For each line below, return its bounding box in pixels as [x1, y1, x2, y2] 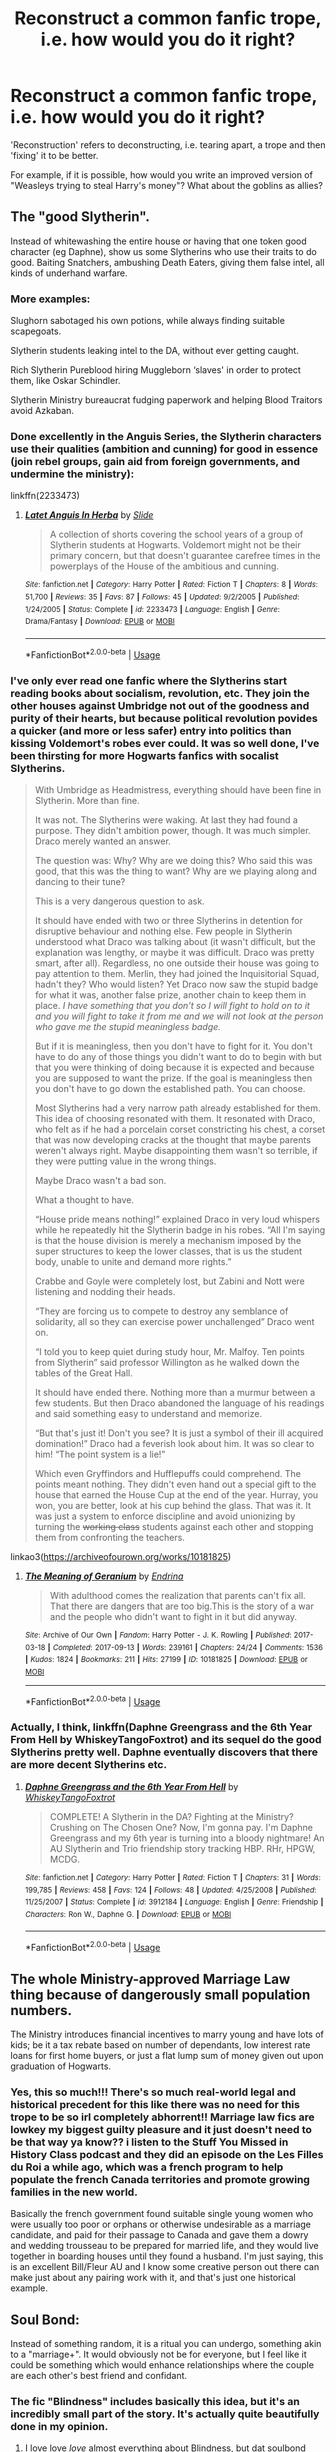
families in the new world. [10, 2185, 138, 2199]
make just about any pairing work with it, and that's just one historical [10, 2272, 297, 2284]
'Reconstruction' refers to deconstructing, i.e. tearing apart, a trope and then [10, 138, 326, 151]
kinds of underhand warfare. [10, 267, 128, 279]
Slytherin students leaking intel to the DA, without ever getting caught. [10, 345, 300, 357]
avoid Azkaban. [10, 405, 75, 417]
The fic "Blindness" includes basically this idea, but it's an [10, 2394, 300, 2408]
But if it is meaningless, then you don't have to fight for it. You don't [34, 1040, 313, 1052]
